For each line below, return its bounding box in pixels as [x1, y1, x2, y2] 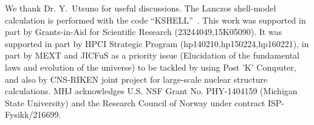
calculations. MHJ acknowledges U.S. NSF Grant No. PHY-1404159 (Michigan [5, 85, 298, 97]
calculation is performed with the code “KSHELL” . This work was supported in [5, 13, 306, 26]
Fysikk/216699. [5, 108, 61, 121]
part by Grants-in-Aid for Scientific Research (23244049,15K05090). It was [5, 25, 282, 38]
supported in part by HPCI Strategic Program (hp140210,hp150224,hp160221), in [5, 37, 309, 50]
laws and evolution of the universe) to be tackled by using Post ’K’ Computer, [5, 60, 296, 73]
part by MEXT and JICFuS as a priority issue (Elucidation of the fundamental [5, 49, 299, 62]
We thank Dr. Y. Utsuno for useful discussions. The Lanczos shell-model [5, 2, 276, 14]
